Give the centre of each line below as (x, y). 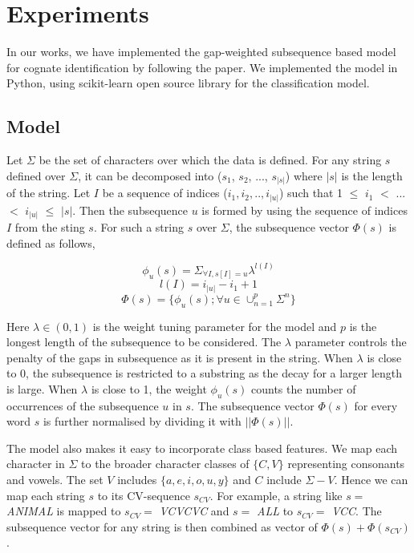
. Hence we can (371, 480)
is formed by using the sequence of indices (304, 210)
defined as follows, (51, 242)
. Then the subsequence (130, 210)
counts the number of (304, 388)
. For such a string (138, 227)
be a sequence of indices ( (165, 193)
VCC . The (357, 511)
